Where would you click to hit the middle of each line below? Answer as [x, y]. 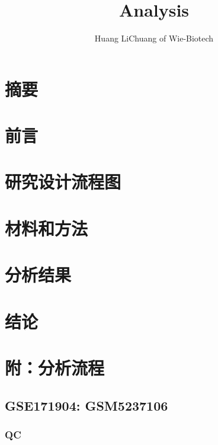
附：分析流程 [55, 367]
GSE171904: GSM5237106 [86, 405]
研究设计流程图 [63, 182]
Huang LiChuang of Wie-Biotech [154, 38]
